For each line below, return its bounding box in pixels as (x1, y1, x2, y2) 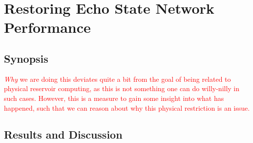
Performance (4, 17, 91, 37)
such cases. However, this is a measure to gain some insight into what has (4, 93, 224, 103)
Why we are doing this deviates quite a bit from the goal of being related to (4, 73, 231, 84)
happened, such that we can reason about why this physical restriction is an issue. (4, 102, 250, 113)
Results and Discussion (4, 126, 123, 142)
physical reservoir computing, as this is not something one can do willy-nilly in (4, 83, 240, 94)
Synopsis (4, 50, 48, 66)
